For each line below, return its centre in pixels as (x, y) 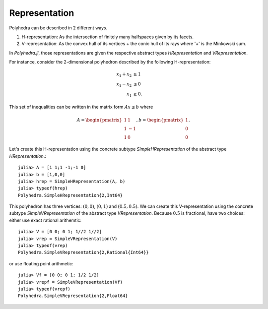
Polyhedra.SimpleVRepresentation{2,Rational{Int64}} (83, 252)
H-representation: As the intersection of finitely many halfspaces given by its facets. (107, 37)
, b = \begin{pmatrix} (160, 120)
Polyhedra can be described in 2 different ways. (58, 28)
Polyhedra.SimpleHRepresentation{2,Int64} (70, 195)
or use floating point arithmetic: (41, 263)
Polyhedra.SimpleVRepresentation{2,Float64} (73, 296)
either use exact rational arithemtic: (45, 220)
